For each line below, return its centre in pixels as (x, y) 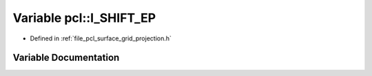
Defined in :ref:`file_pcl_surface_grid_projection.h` (101, 38)
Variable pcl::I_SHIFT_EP (84, 18)
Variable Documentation (66, 58)
